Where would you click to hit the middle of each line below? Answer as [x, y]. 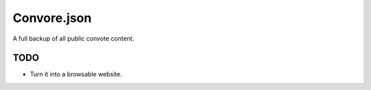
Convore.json [52, 18]
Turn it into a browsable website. [76, 74]
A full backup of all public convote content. [74, 38]
